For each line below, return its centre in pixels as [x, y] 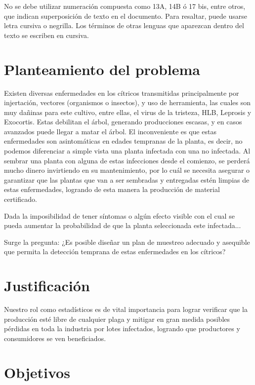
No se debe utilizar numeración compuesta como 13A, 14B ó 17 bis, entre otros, [125, 6]
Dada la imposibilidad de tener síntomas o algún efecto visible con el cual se [119, 215]
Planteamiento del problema [102, 69]
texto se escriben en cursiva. [46, 35]
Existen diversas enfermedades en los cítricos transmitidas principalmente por [122, 93]
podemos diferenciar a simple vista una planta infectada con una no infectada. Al [127, 151]
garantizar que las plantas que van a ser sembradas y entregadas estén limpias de [127, 179]
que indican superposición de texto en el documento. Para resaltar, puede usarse [126, 16]
